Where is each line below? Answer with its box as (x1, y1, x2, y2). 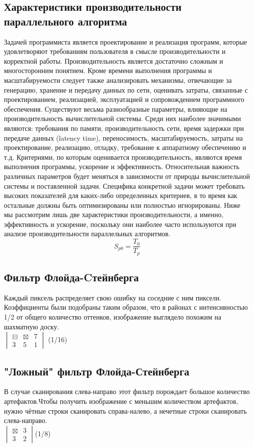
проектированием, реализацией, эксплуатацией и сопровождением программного (4, 94, 245, 104)
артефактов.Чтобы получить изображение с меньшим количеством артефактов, (4, 396, 238, 406)
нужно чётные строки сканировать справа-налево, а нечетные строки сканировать (4, 405, 247, 416)
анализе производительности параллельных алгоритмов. (4, 228, 171, 239)
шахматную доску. (4, 321, 59, 331)
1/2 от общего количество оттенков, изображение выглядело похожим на (4, 311, 221, 322)
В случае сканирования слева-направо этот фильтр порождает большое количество (4, 386, 250, 397)
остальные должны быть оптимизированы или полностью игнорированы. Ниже (4, 199, 241, 210)
